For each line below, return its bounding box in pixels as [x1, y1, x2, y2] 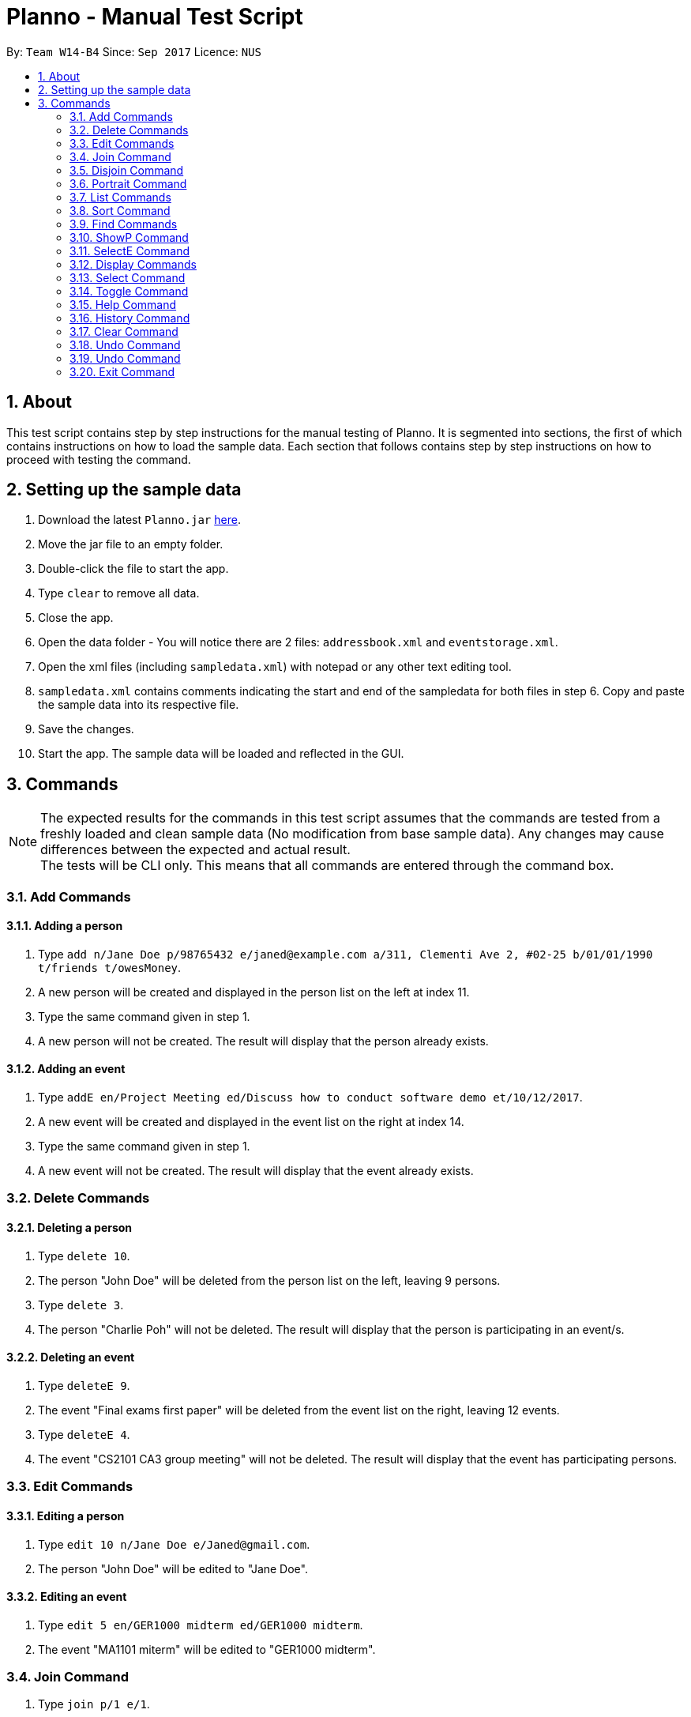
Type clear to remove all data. [38, 586, 200, 601]
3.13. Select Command [69, 270, 186, 284]
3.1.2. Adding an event [6, 1062, 126, 1076]
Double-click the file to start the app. [38, 562, 229, 576]
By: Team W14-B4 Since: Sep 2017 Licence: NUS [6, 44, 261, 58]
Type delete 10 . [38, 1248, 130, 1263]
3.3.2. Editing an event [6, 1590, 127, 1604]
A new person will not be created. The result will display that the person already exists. [38, 1034, 489, 1048]
